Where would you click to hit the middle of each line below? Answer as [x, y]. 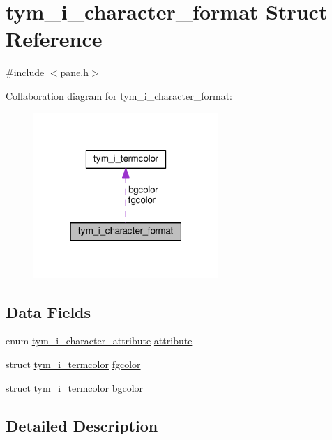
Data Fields [48, 311]
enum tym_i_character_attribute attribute [99, 341]
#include [25, 72]
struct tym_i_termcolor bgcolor [75, 387]
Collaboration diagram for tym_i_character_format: [119, 95]
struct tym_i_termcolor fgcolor [73, 364]
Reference [54, 39]
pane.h [75, 72]
